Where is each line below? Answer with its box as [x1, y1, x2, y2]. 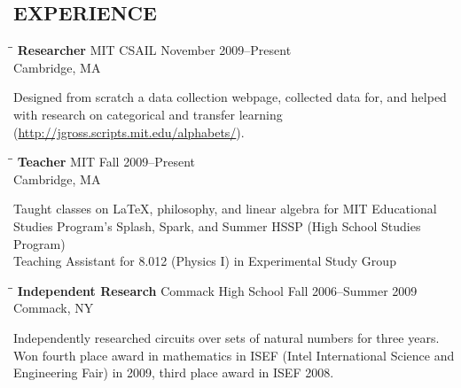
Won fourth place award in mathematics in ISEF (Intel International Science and [13, 345, 455, 364]
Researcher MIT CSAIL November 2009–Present [17, 41, 292, 59]
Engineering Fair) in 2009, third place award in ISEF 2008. [13, 363, 334, 382]
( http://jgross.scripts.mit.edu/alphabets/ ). [13, 122, 245, 141]
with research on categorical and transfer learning [13, 105, 283, 123]
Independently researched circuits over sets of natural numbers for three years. [13, 328, 440, 346]
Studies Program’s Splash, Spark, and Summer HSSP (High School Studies [13, 216, 421, 235]
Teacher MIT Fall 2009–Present [17, 152, 195, 171]
